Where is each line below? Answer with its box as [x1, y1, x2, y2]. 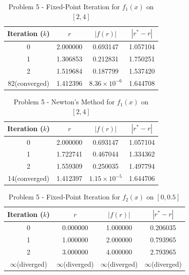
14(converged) [7, 173, 50, 183]
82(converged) [7, 78, 50, 88]
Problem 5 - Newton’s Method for [14, 97, 115, 107]
